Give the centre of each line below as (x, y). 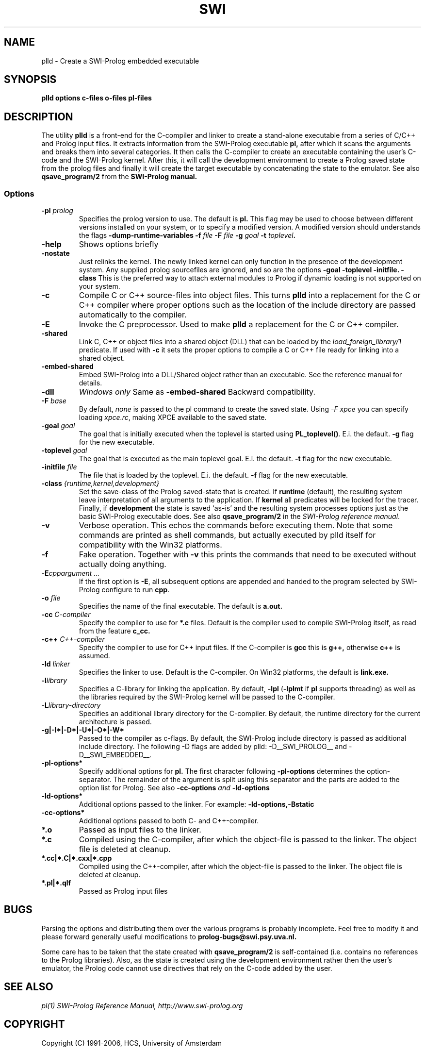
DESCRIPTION (39, 117)
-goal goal (58, 426)
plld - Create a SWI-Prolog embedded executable (120, 61)
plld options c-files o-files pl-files (97, 98)
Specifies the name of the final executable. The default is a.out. (181, 606)
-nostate (56, 253)
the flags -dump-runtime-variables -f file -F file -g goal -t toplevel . (187, 235)
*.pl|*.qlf (56, 883)
